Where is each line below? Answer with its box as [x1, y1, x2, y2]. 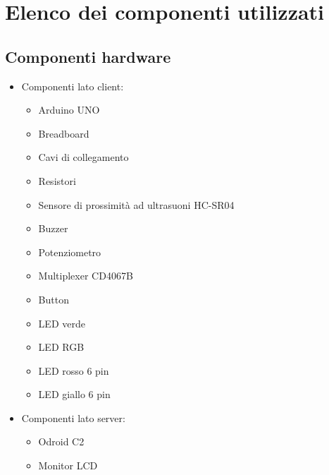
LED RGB [38, 339, 85, 354]
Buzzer [38, 221, 68, 236]
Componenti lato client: [21, 78, 124, 93]
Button [38, 291, 69, 306]
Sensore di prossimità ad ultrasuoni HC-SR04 [38, 197, 235, 212]
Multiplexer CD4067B [38, 268, 133, 283]
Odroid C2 [38, 434, 85, 449]
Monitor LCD [38, 458, 98, 473]
